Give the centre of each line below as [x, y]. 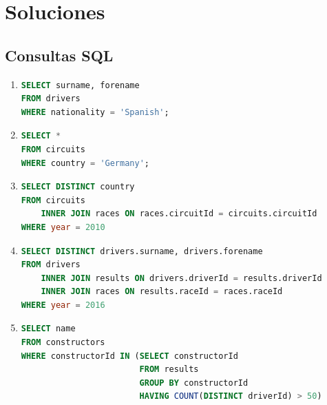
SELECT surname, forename [80, 85]
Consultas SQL [59, 55]
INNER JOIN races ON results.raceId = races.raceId [162, 292]
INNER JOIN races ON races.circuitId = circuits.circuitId [179, 214]
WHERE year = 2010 [63, 227]
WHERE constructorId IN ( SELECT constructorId [129, 356]
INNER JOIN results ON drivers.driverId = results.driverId [181, 278]
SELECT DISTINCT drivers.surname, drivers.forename [142, 251]
